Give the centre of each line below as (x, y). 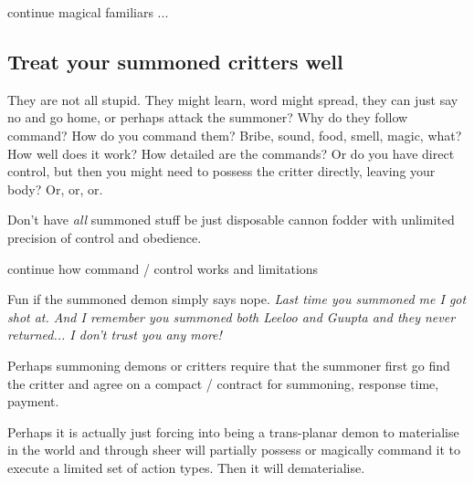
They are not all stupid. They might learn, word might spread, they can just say (233, 99)
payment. (33, 401)
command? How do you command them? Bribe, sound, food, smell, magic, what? (235, 135)
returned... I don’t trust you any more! (115, 335)
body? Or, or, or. (55, 189)
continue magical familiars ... (88, 12)
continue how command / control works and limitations (163, 268)
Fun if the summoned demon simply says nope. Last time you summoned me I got (237, 299)
